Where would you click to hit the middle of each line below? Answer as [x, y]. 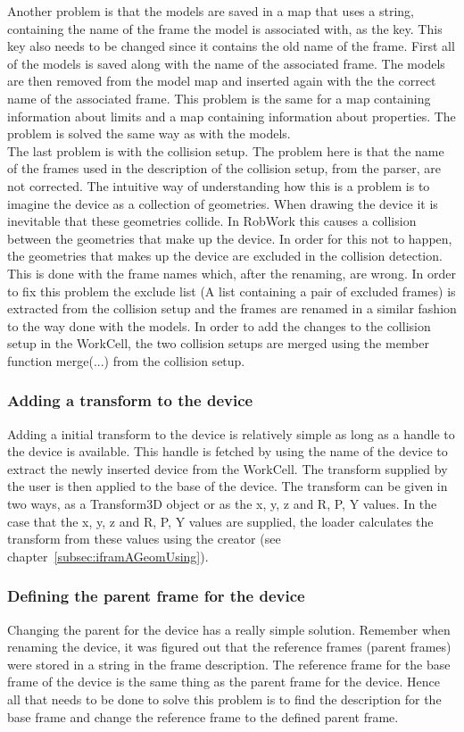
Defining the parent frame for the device [156, 596]
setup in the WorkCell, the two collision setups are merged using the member [219, 343]
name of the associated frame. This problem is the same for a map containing [219, 98]
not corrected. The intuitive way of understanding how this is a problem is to [219, 185]
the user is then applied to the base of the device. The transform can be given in [228, 486]
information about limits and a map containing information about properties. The [232, 116]
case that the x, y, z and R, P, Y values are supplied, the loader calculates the [220, 521]
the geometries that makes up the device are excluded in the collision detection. [225, 256]
